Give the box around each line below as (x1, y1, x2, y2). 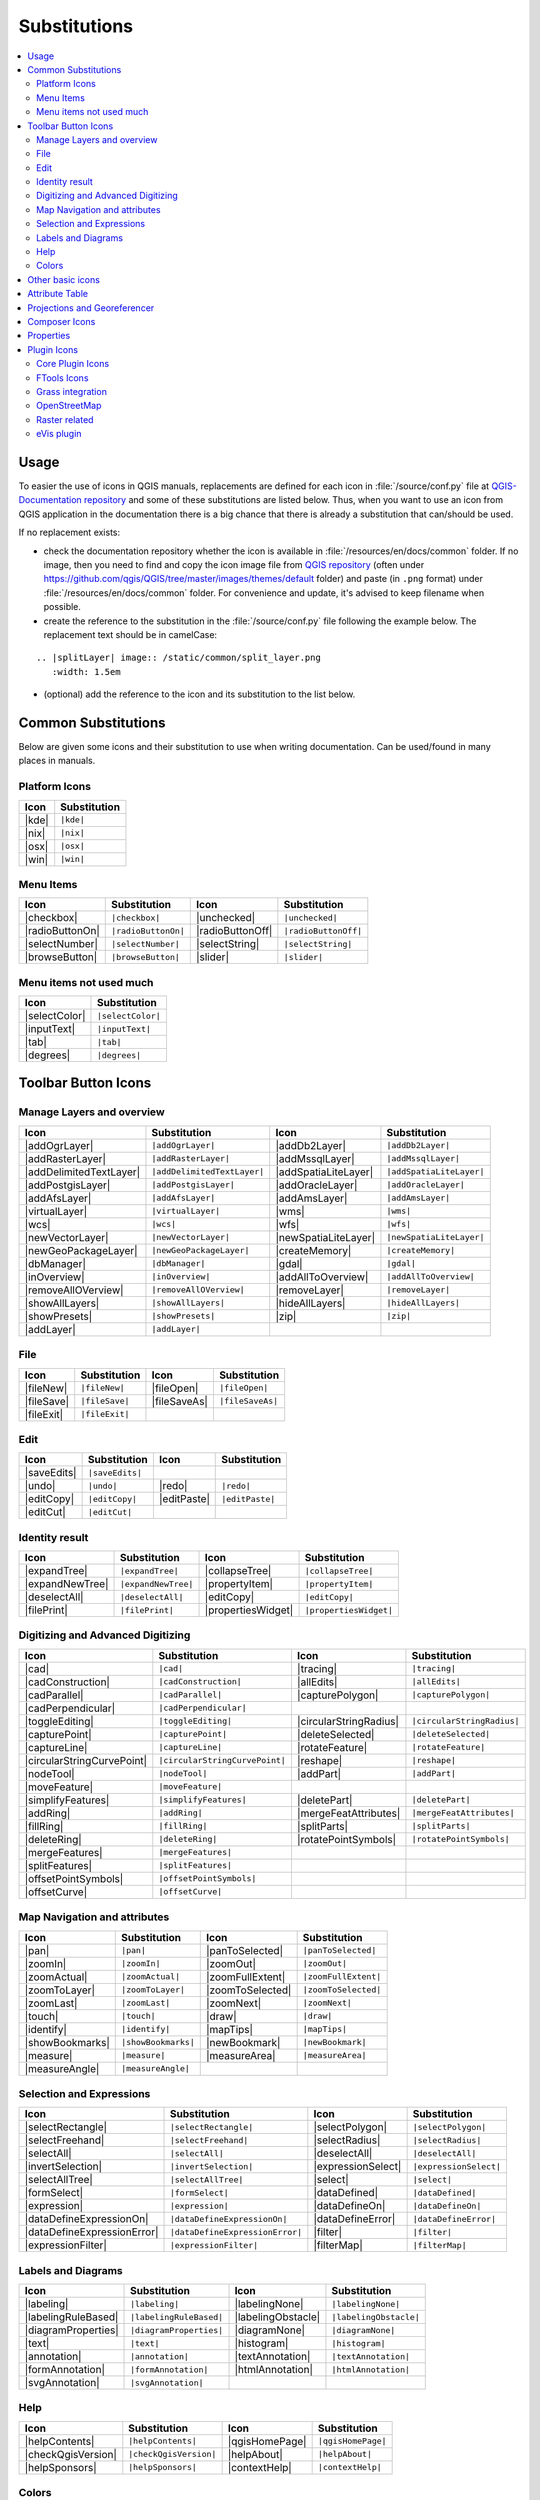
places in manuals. (18, 755, 96, 767)
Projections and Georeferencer (27, 301, 155, 314)
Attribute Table (27, 288, 89, 300)
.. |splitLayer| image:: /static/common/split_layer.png (36, 652, 322, 664)
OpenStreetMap (36, 400, 102, 412)
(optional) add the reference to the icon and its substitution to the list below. (43, 688, 356, 700)
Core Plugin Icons (36, 358, 110, 370)
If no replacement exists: (18, 526, 121, 539)
